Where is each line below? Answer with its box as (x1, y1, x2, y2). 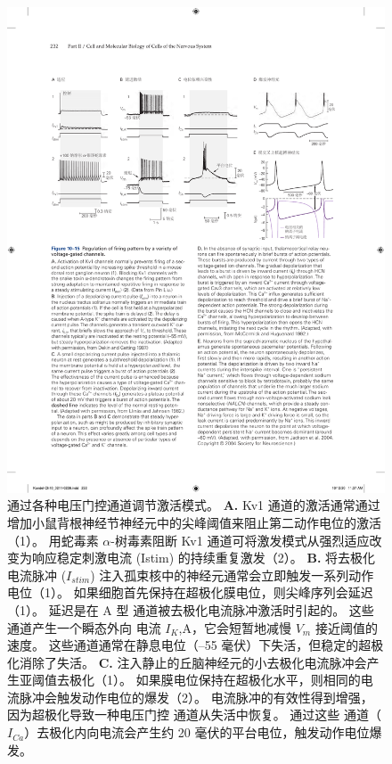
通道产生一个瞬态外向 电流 (7, 618, 161, 637)
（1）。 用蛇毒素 (7, 530, 99, 549)
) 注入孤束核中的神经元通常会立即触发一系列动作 (90, 565, 374, 584)
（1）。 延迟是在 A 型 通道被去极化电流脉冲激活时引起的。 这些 (7, 600, 374, 619)
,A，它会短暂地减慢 (178, 618, 292, 637)
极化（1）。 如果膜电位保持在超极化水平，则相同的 (69, 670, 361, 689)
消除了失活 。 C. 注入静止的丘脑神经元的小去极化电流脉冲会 (19, 653, 367, 671)
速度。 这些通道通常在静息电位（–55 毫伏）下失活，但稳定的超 (7, 636, 372, 654)
